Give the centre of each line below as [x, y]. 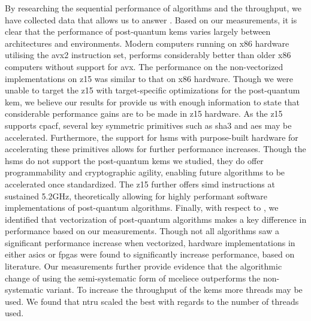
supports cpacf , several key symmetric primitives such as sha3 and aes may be [148, 125]
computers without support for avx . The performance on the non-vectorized [144, 66]
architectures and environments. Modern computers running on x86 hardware [147, 43]
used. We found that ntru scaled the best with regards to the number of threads [152, 301]
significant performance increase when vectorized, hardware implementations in [150, 242]
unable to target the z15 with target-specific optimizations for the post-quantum [153, 90]
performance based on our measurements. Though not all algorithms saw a [142, 231]
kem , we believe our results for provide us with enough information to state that [153, 102]
